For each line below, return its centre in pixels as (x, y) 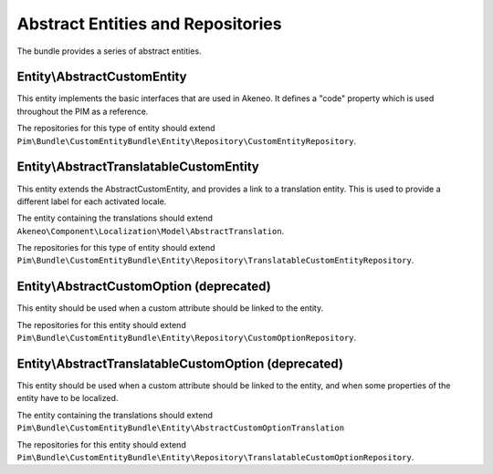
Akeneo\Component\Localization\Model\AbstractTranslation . (151, 231)
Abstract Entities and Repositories (149, 24)
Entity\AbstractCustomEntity (102, 77)
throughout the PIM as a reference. (83, 111)
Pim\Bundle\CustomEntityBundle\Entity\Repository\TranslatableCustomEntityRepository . (215, 261)
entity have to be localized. (68, 398)
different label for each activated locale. (92, 201)
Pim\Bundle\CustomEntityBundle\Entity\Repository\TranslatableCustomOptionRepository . (215, 458)
